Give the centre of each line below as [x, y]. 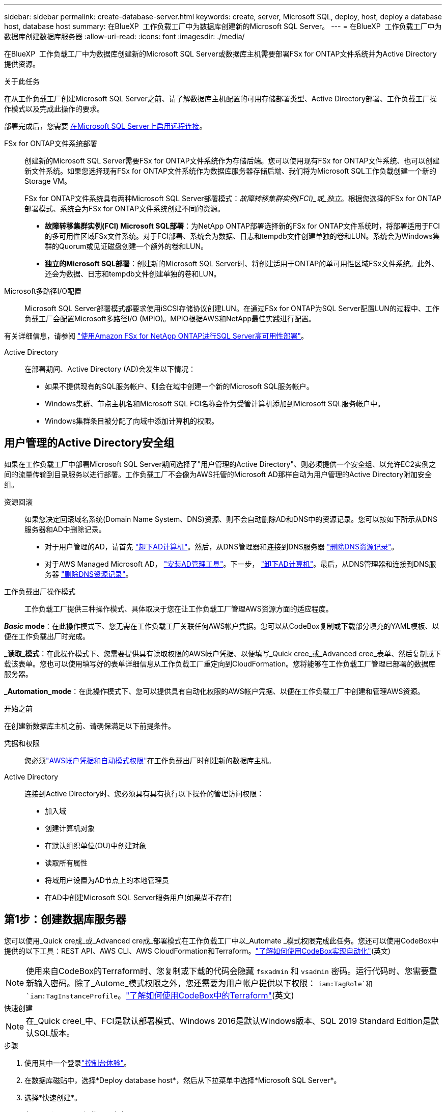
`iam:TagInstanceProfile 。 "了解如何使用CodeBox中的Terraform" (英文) [160, 995]
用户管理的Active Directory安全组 [89, 443]
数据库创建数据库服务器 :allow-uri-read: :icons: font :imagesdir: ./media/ [124, 36]
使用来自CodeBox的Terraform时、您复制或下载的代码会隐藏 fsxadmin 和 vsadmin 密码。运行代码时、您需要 [228, 971]
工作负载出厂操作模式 [40, 591]
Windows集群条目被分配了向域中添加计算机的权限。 [132, 421]
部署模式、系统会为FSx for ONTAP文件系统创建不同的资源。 [124, 208]
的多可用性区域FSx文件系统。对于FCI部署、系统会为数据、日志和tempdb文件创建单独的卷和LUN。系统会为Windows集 [242, 236]
